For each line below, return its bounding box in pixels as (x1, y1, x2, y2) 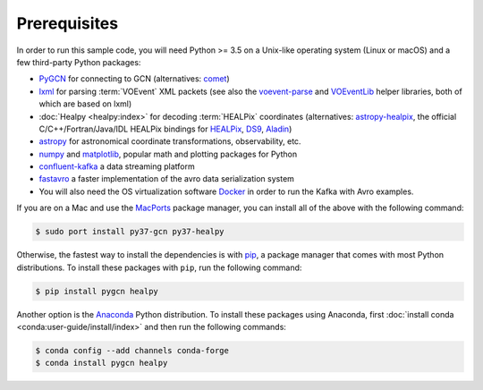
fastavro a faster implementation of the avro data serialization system (38, 174, 295, 184)
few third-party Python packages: (16, 56, 141, 67)
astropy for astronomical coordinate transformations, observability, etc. (38, 136, 301, 147)
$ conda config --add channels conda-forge (35, 345, 230, 355)
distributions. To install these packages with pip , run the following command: (16, 262, 302, 273)
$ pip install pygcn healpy (35, 286, 158, 296)
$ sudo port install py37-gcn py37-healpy (35, 226, 225, 237)
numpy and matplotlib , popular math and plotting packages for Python (38, 148, 298, 159)
